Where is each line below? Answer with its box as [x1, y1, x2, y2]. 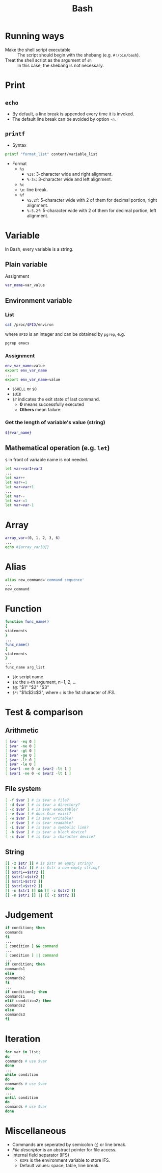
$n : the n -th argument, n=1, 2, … [12, 679, 77, 685]
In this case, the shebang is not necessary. [17, 62, 104, 68]
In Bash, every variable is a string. [5, 246, 74, 252]
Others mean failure [19, 407, 60, 413]
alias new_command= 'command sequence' [5, 577, 84, 582]
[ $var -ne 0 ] [5, 744, 36, 748]
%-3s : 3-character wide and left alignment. [27, 176, 112, 182]
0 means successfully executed [19, 401, 84, 407]
